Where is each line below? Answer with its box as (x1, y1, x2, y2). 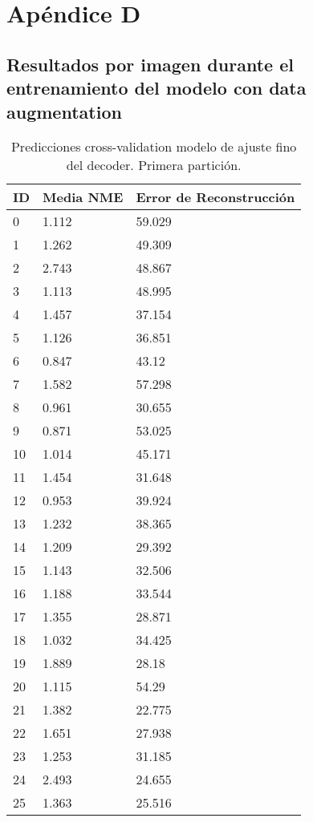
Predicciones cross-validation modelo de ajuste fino (10, 137, 297, 156)
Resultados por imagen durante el (6, 51, 294, 76)
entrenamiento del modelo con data (6, 75, 307, 100)
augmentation (6, 99, 122, 124)
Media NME (43, 188, 124, 207)
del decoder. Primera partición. (66, 156, 242, 175)
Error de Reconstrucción (136, 188, 295, 207)
